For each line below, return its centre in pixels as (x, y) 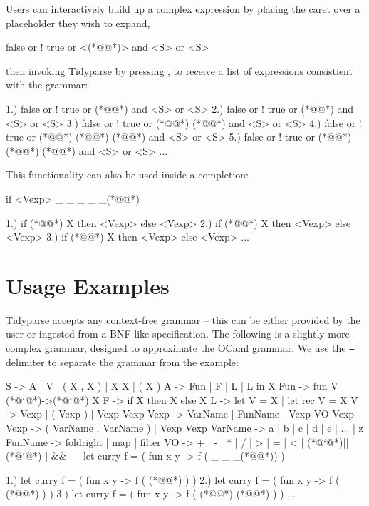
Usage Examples (88, 285)
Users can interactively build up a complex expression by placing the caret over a (183, 9)
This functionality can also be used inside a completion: (127, 174)
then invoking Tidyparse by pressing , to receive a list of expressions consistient (179, 70)
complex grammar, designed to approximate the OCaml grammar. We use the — (180, 348)
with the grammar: (47, 85)
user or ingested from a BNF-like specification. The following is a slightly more (178, 334)
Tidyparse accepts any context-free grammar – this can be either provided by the (183, 319)
